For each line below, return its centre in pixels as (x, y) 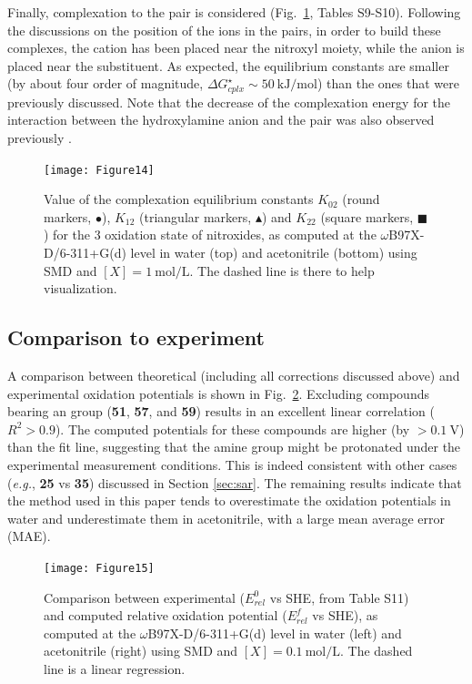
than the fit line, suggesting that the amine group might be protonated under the (234, 447)
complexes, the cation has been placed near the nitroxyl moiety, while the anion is (236, 48)
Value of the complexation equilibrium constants (179, 199)
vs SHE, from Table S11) (339, 597)
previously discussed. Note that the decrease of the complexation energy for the (229, 102)
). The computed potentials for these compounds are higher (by (232, 429)
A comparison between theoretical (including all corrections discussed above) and (234, 376)
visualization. (80, 288)
